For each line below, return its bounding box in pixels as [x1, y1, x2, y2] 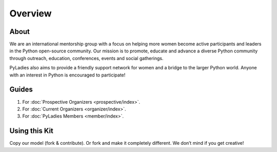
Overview [9, 8, 52, 19]
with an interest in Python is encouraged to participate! [9, 72, 126, 78]
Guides [9, 85, 33, 94]
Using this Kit [9, 126, 54, 136]
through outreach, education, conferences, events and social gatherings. [9, 55, 164, 61]
